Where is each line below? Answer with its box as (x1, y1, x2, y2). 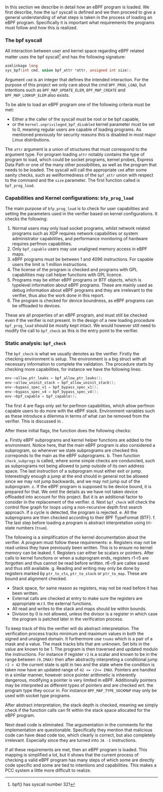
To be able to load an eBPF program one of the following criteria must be (5, 102, 150, 107)
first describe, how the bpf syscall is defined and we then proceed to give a (5, 9, 156, 15)
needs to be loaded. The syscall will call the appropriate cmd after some (5, 167, 147, 173)
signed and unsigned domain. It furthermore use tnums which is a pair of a (5, 635, 153, 641)
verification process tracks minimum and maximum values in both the (5, 631, 144, 636)
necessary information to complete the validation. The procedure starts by (5, 361, 154, 367)
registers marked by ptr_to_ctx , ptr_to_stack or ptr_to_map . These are (5, 570, 147, 576)
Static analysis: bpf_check (5, 340, 66, 347)
